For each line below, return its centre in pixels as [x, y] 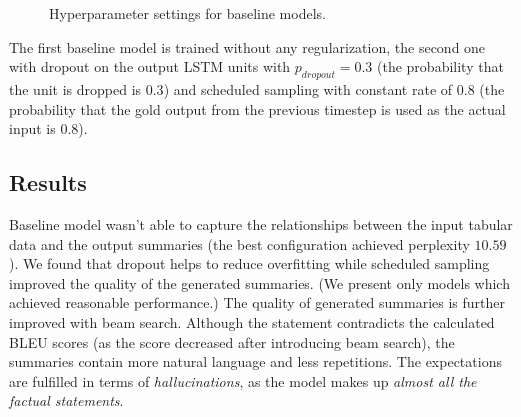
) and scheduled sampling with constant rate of [308, 88]
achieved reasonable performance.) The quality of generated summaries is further [257, 302]
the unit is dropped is [75, 88]
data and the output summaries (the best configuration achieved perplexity [239, 243]
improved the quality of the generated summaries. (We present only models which [259, 282]
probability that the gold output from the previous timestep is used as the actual [257, 108]
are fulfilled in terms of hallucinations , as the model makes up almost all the [243, 380]
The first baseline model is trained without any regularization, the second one [247, 46]
